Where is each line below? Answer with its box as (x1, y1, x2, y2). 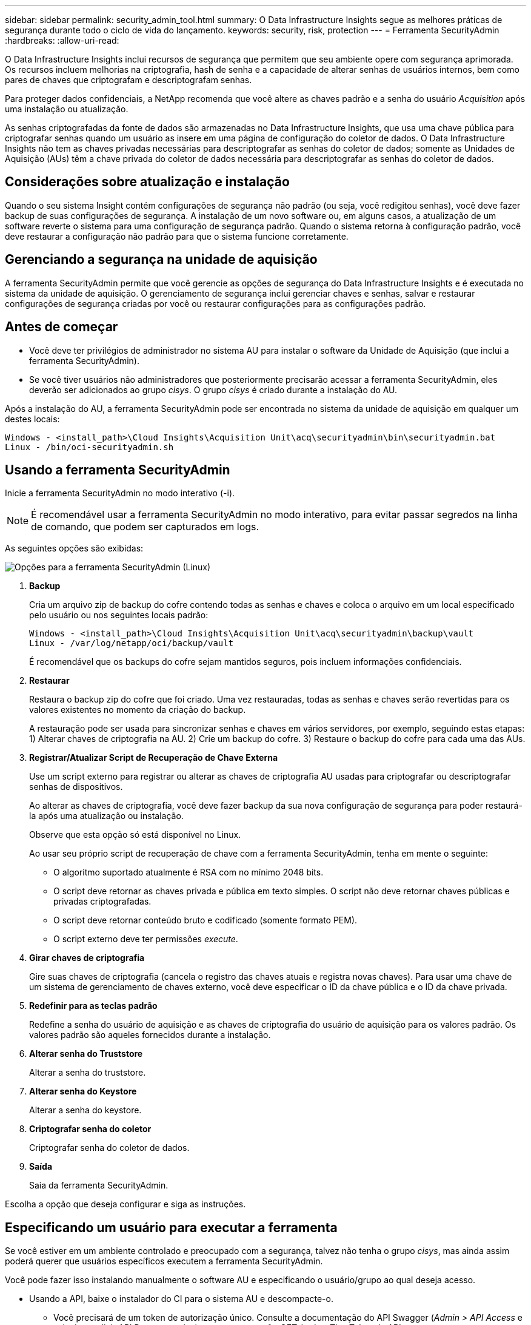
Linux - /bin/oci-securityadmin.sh (5, 442, 174, 452)
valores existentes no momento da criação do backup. (29, 704, 246, 715)
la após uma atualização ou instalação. (29, 811, 184, 821)
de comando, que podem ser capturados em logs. (31, 521, 259, 533)
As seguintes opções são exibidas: (5, 543, 144, 554)
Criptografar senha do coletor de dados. (29, 1142, 190, 1153)
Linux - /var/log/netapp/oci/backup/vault (29, 638, 234, 649)
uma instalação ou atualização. (5, 104, 129, 114)
